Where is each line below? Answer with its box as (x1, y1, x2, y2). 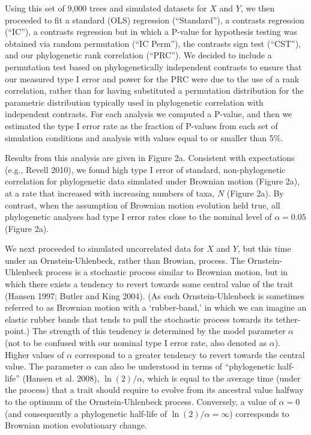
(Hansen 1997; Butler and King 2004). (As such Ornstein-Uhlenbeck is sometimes (5, 289, 304, 302)
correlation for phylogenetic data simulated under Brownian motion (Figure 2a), (5, 175, 300, 187)
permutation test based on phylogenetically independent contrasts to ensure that (5, 60, 302, 73)
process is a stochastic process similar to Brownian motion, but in (46, 266, 288, 278)
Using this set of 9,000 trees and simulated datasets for (5, 2, 207, 14)
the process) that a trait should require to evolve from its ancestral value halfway (5, 383, 304, 396)
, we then (240, 2, 275, 14)
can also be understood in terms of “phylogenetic (94, 360, 275, 373)
